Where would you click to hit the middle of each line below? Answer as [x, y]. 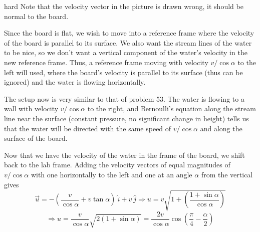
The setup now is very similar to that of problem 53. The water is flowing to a [124, 98]
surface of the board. [36, 138]
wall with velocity [31, 108]
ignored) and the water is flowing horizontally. [75, 82]
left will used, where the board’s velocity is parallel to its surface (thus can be [123, 72]
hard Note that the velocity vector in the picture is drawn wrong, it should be [124, 6]
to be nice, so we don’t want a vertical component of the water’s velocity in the [126, 52]
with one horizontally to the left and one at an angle [111, 174]
